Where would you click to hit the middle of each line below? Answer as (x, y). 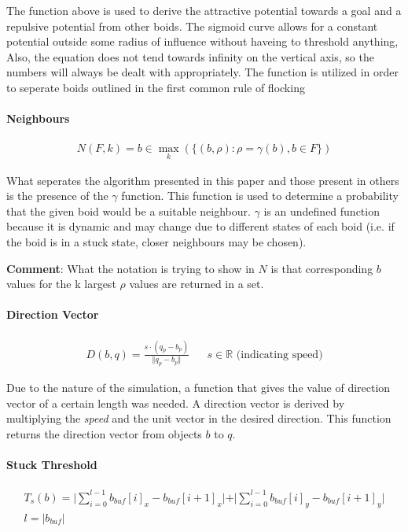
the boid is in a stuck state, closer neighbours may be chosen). (156, 241)
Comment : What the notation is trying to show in (130, 268)
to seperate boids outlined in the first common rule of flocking (156, 87)
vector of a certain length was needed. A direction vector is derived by (176, 403)
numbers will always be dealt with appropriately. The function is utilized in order (203, 72)
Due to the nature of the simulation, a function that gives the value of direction (198, 388)
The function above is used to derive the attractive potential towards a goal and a (204, 10)
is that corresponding (322, 268)
